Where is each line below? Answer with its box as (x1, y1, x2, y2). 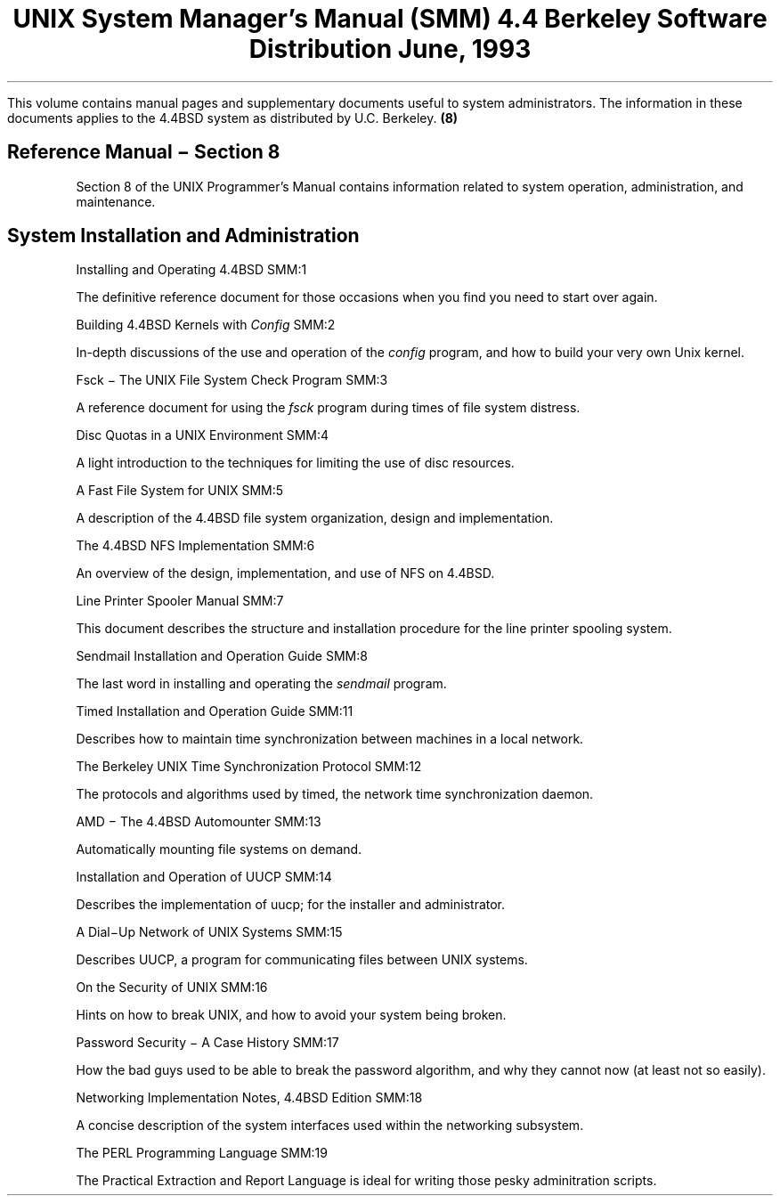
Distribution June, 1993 (248, 34, 532, 64)
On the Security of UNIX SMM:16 (76, 979, 268, 996)
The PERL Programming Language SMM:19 (76, 1145, 328, 1161)
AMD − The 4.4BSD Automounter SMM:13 (76, 814, 321, 830)
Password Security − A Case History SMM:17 (76, 1035, 339, 1051)
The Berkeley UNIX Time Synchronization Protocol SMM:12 (76, 759, 422, 775)
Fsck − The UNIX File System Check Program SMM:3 (76, 372, 388, 388)
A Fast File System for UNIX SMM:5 (76, 483, 284, 499)
